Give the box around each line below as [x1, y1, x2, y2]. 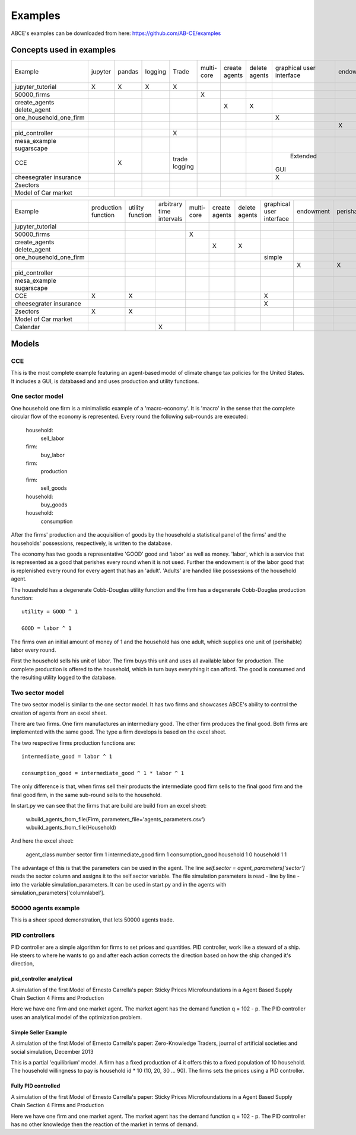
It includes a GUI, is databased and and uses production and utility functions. [11, 377, 199, 385]
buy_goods [40, 501, 68, 508]
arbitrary [158, 200, 183, 208]
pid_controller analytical [11, 975, 72, 983]
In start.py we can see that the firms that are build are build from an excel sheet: [11, 802, 207, 809]
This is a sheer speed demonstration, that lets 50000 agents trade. [11, 916, 174, 923]
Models [11, 339, 40, 349]
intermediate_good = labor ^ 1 [21, 753, 113, 760]
